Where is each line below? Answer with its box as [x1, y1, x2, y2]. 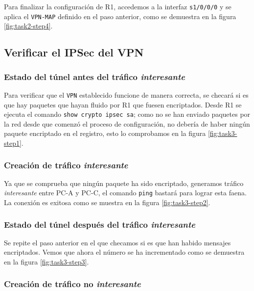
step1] [4, 138, 22, 148]
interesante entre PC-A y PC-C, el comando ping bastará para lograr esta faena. [4, 187, 247, 198]
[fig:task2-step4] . [4, 21, 53, 31]
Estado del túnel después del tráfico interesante [4, 218, 195, 230]
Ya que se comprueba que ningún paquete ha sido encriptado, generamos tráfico [4, 178, 244, 188]
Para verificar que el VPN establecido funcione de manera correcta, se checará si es [4, 89, 249, 100]
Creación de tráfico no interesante [4, 277, 141, 290]
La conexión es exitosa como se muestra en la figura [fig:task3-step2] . [4, 197, 210, 208]
